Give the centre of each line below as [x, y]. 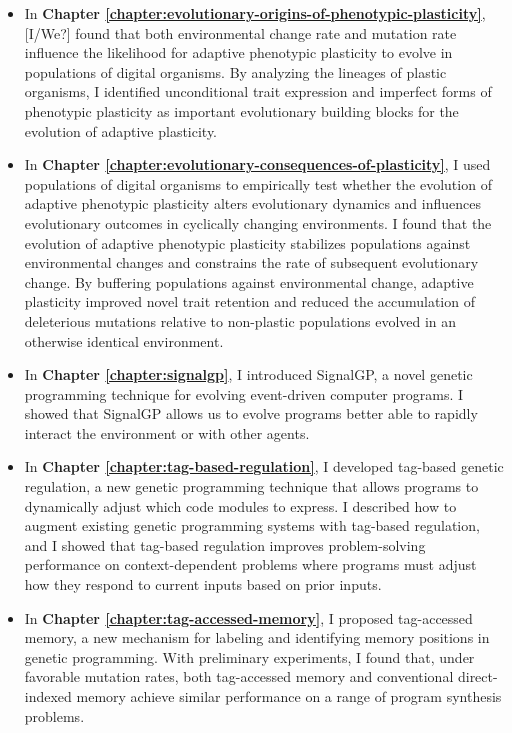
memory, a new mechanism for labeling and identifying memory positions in [257, 637]
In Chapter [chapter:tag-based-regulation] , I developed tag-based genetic [264, 466]
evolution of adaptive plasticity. [121, 130]
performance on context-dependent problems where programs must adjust [250, 564]
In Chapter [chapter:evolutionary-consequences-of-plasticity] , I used [257, 164]
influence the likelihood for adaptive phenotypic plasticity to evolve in [238, 52]
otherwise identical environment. [124, 340]
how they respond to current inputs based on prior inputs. [203, 584]
